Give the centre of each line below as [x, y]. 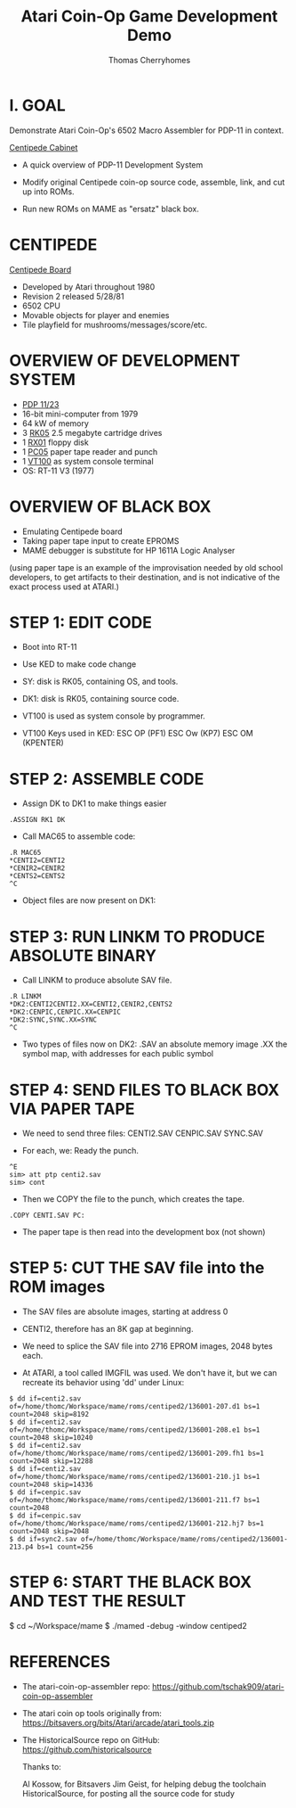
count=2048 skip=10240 [51, 1438]
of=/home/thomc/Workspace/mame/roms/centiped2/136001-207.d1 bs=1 [135, 1407]
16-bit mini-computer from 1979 [80, 414]
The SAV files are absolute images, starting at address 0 [125, 1311]
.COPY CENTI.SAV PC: [48, 1216]
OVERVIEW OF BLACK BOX [110, 506]
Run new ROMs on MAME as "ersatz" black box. [111, 209]
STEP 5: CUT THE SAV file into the [137, 1268]
